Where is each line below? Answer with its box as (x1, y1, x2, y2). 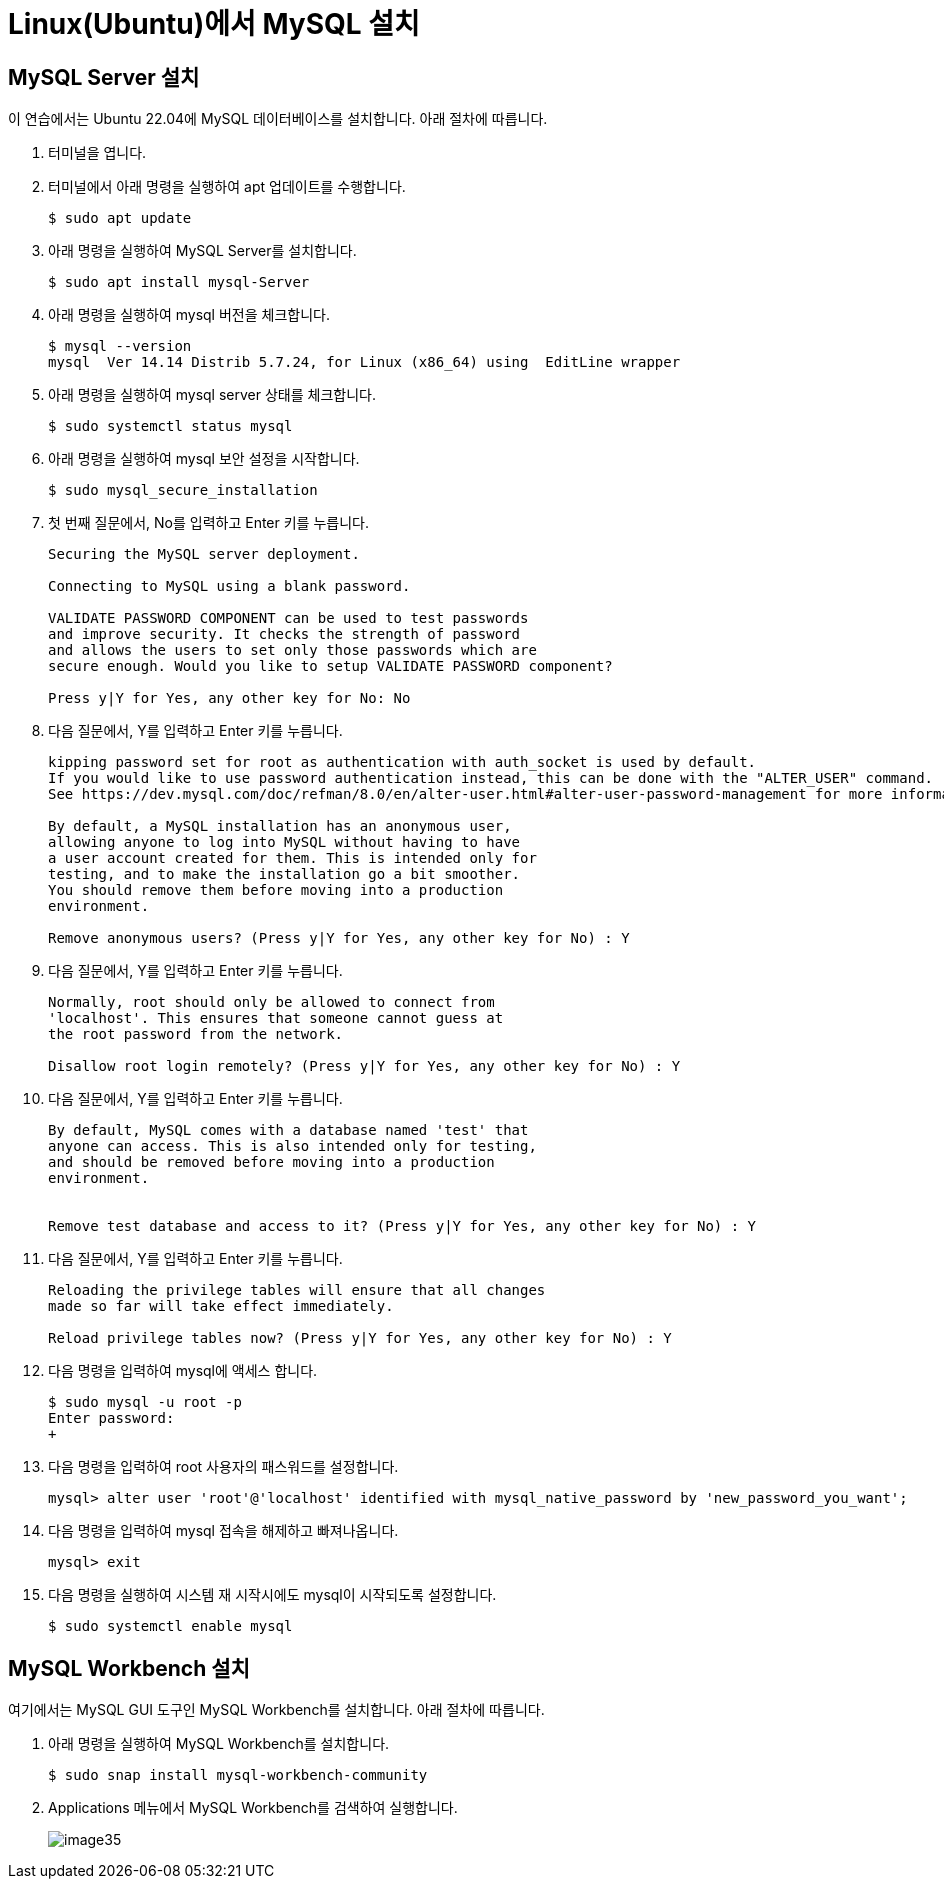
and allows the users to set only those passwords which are (48, 642, 537, 659)
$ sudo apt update (48, 210, 192, 227)
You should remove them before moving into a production (48, 882, 504, 899)
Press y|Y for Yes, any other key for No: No (48, 690, 411, 707)
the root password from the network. (48, 1026, 344, 1043)
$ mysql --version (48, 338, 192, 355)
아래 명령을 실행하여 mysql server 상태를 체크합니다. (48, 386, 376, 404)
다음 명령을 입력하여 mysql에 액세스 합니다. (48, 1362, 318, 1380)
